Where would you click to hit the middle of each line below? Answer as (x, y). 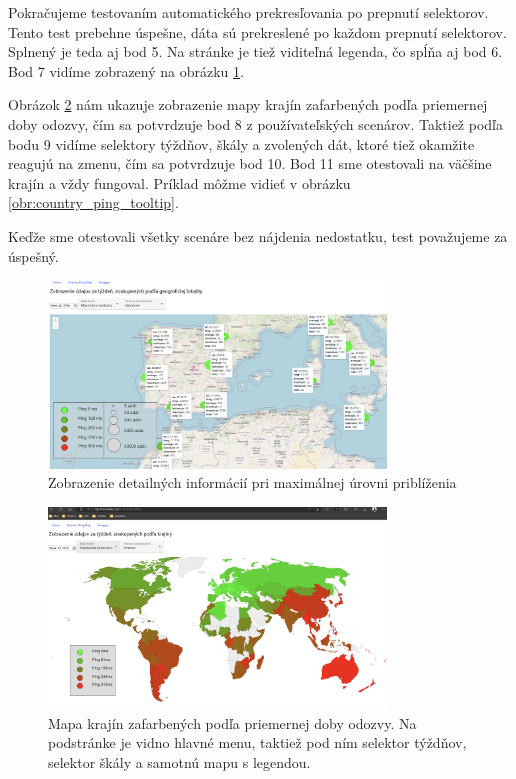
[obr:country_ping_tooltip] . (93, 202)
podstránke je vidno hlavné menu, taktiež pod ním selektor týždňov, (257, 742)
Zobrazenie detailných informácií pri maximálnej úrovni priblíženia (252, 482)
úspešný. (33, 255)
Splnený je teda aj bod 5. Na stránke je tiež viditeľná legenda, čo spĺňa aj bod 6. (255, 51)
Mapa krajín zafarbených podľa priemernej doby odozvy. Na (232, 722)
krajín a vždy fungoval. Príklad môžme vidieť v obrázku (179, 182)
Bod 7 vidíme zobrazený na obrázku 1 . (126, 70)
